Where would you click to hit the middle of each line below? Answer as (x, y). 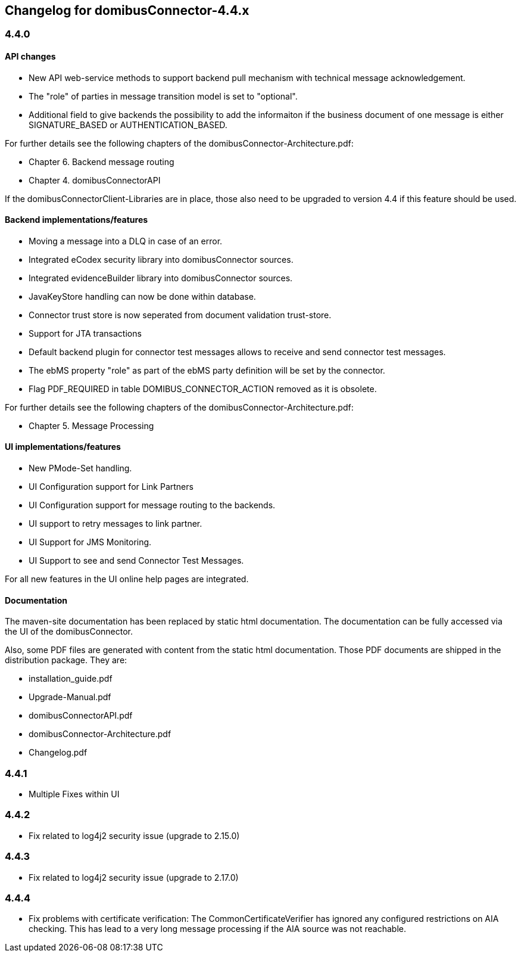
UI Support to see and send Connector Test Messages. (136, 561)
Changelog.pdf (58, 753)
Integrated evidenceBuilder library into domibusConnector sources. (161, 278)
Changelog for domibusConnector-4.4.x (127, 10)
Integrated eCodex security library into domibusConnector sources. (161, 259)
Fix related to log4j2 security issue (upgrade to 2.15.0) (134, 835)
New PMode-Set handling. (80, 468)
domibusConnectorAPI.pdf (81, 716)
